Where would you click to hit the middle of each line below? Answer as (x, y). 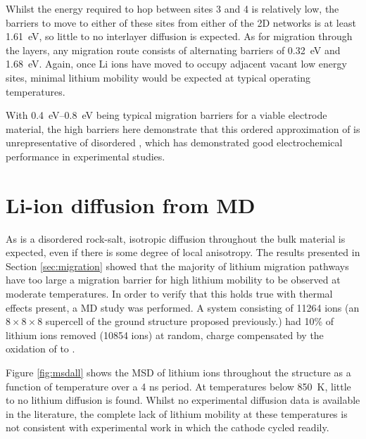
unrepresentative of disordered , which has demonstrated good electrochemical (174, 142)
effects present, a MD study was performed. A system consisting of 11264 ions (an (183, 307)
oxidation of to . (40, 349)
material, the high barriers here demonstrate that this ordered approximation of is (183, 128)
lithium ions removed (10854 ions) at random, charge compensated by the (165, 335)
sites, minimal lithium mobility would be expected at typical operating (158, 77)
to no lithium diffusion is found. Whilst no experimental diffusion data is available (183, 400)
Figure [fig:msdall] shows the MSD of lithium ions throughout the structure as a (178, 372)
